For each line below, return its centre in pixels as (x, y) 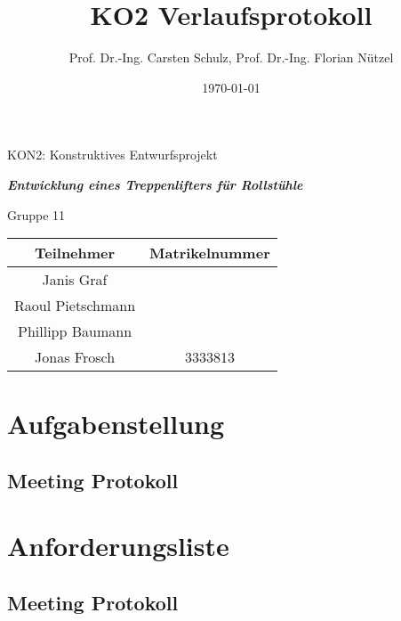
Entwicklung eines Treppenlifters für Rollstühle (155, 184)
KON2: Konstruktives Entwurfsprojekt (112, 155)
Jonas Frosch (75, 357)
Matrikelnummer (210, 253)
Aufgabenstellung (116, 424)
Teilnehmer (75, 253)
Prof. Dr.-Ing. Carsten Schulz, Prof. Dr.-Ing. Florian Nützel (231, 57)
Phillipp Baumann (75, 331)
